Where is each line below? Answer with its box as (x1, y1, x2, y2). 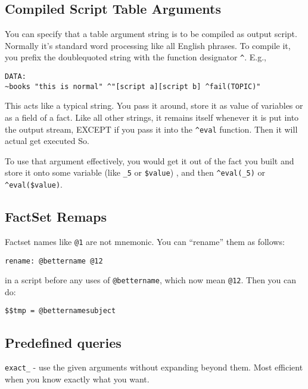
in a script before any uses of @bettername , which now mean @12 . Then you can (5, 274, 297, 286)
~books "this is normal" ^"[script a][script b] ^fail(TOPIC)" (5, 82, 261, 91)
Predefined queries (5, 333, 122, 351)
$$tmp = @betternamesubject (5, 307, 116, 316)
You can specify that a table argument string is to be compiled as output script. (5, 27, 297, 40)
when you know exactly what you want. (5, 372, 150, 385)
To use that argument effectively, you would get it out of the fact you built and (5, 154, 294, 167)
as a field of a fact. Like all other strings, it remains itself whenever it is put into (5, 111, 299, 123)
